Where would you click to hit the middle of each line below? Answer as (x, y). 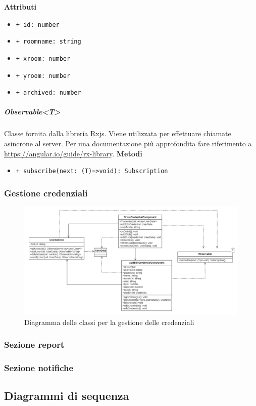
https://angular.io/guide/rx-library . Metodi (73, 153)
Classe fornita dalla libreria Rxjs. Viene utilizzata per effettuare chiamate (118, 133)
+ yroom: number (43, 76)
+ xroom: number (43, 58)
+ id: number (38, 25)
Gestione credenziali (46, 193)
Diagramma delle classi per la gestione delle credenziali (109, 322)
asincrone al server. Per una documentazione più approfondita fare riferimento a (128, 144)
